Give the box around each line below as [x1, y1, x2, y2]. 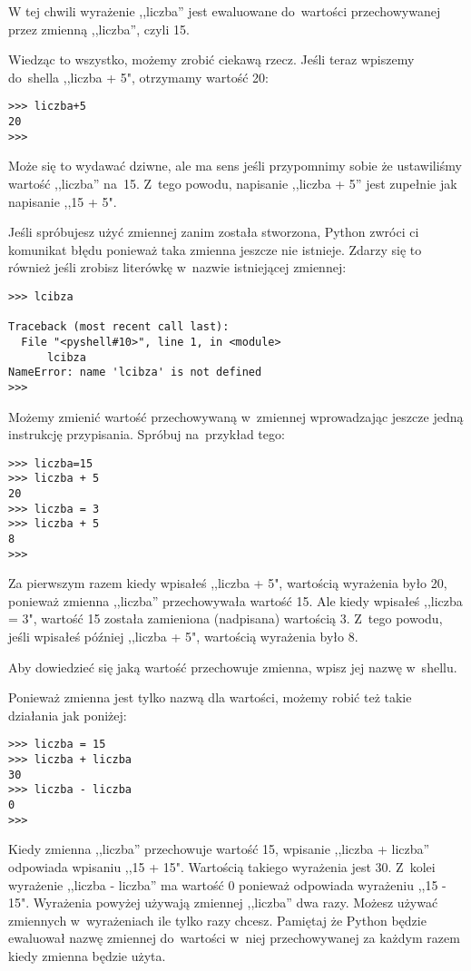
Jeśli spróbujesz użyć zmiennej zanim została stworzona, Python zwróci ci [8, 222, 419, 241]
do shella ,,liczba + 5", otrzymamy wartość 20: [8, 67, 269, 86]
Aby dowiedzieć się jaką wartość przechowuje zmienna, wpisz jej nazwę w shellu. [8, 657, 457, 676]
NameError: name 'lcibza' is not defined [8, 366, 262, 379]
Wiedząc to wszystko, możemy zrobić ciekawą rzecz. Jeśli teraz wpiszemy [8, 50, 415, 69]
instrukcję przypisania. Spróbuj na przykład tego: [8, 425, 285, 444]
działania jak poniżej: [8, 705, 127, 724]
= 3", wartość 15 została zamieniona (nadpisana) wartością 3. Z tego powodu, [8, 609, 443, 628]
